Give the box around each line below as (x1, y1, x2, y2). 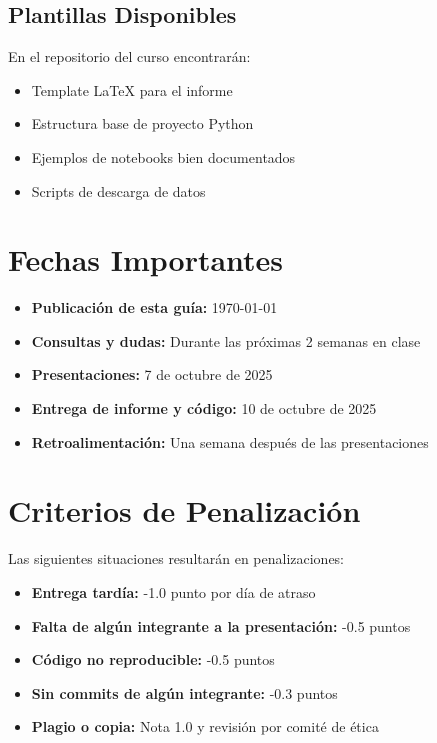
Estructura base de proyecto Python (31, 113, 254, 134)
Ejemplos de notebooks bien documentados (31, 146, 296, 167)
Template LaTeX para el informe (31, 79, 233, 100)
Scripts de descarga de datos (31, 180, 206, 201)
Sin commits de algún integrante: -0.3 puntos (31, 682, 338, 703)
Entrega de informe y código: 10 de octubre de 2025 (31, 398, 377, 419)
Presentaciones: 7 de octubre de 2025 (31, 364, 273, 385)
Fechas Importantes (8, 239, 284, 280)
